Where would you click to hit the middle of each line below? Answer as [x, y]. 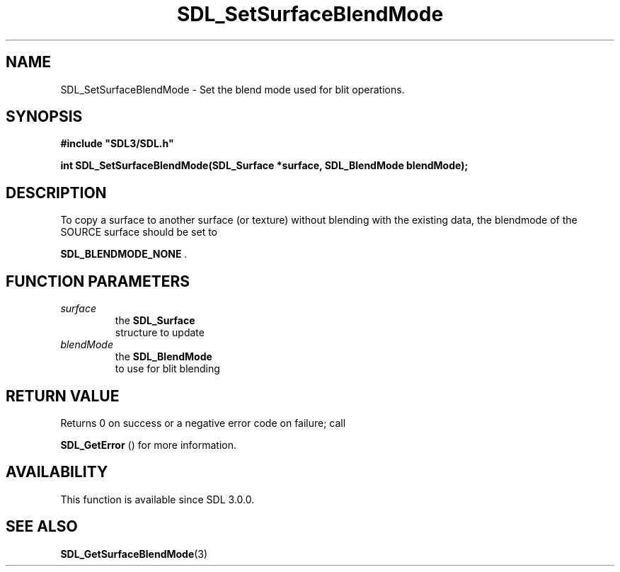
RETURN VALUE [63, 396]
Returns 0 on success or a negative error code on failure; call [203, 423]
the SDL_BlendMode [163, 357]
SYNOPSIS [44, 117]
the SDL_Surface [155, 321]
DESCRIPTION [56, 193]
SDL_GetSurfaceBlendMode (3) [134, 554]
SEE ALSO [42, 527]
